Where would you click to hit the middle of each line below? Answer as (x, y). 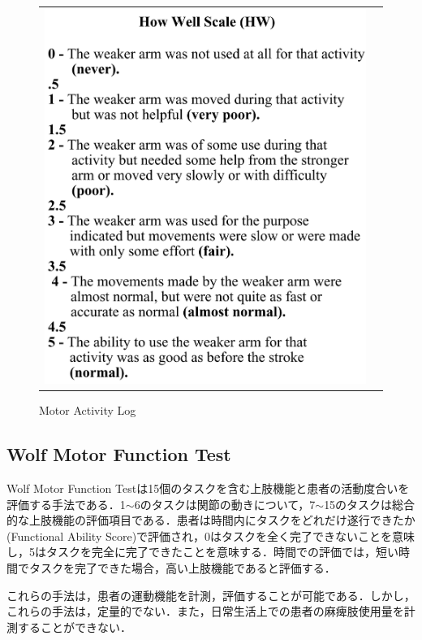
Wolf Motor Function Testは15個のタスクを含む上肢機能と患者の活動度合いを (208, 488)
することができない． (74, 627)
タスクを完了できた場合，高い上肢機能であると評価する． (182, 567)
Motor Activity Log (88, 410)
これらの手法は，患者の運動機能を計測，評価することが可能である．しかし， (211, 595)
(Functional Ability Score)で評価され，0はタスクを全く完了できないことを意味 (211, 536)
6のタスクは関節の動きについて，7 (225, 504)
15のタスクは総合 (370, 504)
